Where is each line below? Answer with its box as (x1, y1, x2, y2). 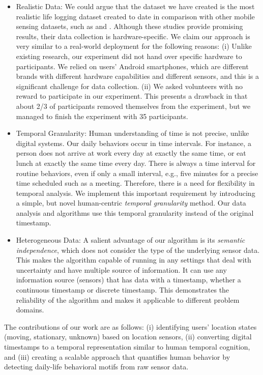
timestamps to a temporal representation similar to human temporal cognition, (4, 341, 250, 352)
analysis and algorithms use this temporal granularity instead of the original (16, 207, 254, 218)
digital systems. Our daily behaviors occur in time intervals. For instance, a (16, 137, 251, 148)
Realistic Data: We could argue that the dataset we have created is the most (16, 1, 255, 11)
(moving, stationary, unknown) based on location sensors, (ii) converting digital (4, 331, 252, 342)
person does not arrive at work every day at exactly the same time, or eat (16, 148, 246, 158)
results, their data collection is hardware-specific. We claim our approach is (16, 31, 250, 41)
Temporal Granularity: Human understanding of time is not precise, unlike (16, 128, 249, 138)
